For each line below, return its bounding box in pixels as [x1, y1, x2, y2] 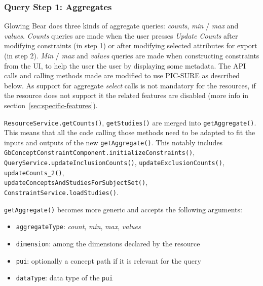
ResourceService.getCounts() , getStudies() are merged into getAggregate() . [4, 117, 256, 128]
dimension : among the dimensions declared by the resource [16, 238, 200, 249]
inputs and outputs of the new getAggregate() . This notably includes [4, 137, 223, 147]
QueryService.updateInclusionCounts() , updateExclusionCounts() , [4, 157, 224, 168]
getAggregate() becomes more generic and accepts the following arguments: [4, 204, 242, 214]
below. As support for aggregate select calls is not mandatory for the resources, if [4, 80, 256, 90]
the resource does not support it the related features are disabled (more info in [4, 90, 249, 101]
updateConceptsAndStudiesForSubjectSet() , [4, 177, 148, 187]
